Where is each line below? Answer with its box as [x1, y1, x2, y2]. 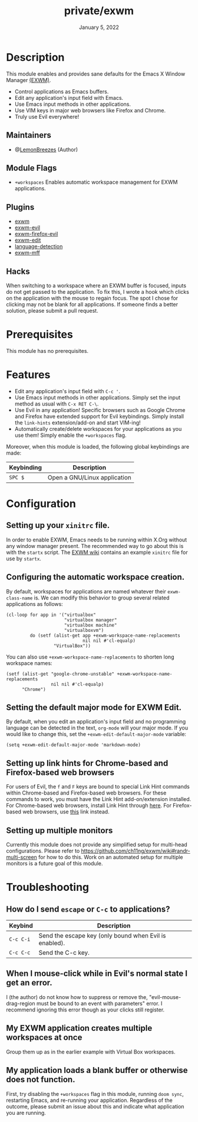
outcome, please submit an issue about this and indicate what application [6, 1102, 184, 1110]
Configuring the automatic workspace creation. [6, 572, 185, 582]
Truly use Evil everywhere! [14, 113, 80, 120]
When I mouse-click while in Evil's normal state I [6, 968, 187, 979]
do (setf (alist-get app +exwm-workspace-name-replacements [29, 633, 181, 638]
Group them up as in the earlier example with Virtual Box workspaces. [6, 1048, 176, 1055]
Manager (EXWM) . [6, 76, 51, 83]
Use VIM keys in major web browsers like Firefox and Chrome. [14, 106, 166, 114]
